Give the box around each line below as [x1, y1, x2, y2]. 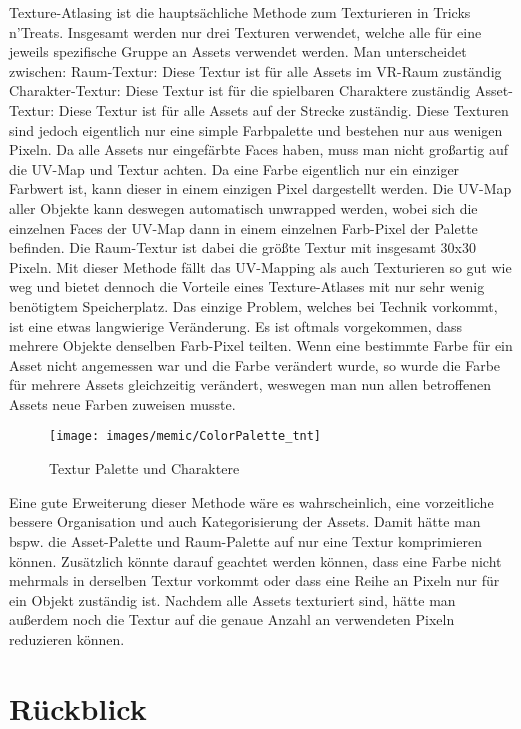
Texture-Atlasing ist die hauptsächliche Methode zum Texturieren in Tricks [9, 2, 471, 22]
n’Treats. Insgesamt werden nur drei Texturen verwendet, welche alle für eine [9, 21, 482, 42]
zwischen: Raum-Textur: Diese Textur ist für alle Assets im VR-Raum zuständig [9, 60, 502, 81]
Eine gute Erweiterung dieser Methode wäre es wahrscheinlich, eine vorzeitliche [9, 491, 494, 512]
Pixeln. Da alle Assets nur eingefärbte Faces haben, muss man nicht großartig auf [9, 139, 508, 160]
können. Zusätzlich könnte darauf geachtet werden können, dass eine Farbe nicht [9, 550, 502, 571]
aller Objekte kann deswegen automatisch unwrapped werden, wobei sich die [9, 197, 478, 218]
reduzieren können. [9, 628, 125, 649]
